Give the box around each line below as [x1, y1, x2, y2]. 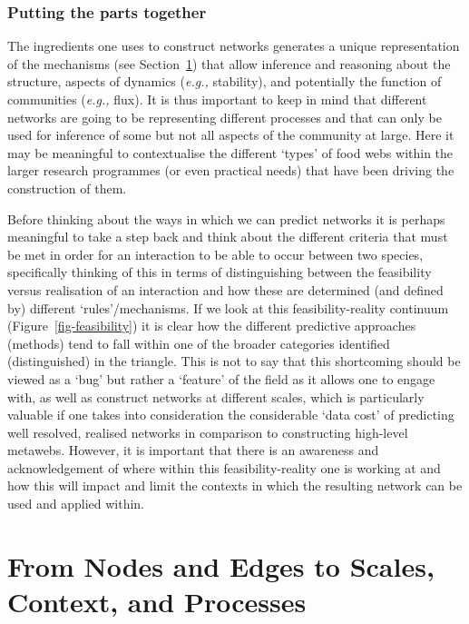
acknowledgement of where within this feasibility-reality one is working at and [7, 458, 441, 477]
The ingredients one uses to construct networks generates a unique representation [7, 36, 460, 55]
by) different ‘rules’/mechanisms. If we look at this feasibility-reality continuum [7, 298, 449, 317]
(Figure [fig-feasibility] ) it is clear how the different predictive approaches [7, 316, 416, 335]
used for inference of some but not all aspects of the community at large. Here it [7, 125, 454, 144]
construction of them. [7, 178, 127, 197]
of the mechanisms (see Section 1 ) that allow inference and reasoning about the [7, 54, 451, 73]
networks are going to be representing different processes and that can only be [7, 107, 442, 126]
